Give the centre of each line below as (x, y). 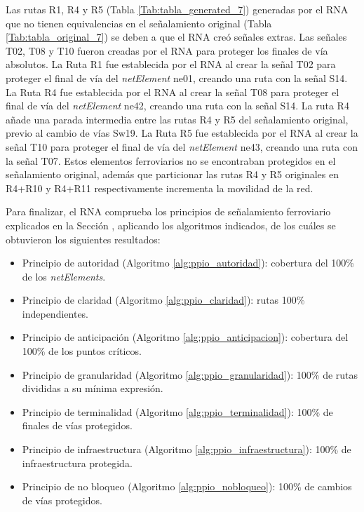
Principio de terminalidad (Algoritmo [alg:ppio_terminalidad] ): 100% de (177, 411)
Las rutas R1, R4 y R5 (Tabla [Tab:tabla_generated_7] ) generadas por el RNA (177, 9)
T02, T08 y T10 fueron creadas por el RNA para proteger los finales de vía (167, 50)
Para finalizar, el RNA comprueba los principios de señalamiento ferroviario (168, 211)
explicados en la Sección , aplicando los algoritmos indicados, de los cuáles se (171, 225)
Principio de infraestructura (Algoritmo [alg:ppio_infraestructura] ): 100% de (187, 449)
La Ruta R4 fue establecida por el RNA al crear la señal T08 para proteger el (173, 92)
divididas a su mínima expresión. (93, 388)
